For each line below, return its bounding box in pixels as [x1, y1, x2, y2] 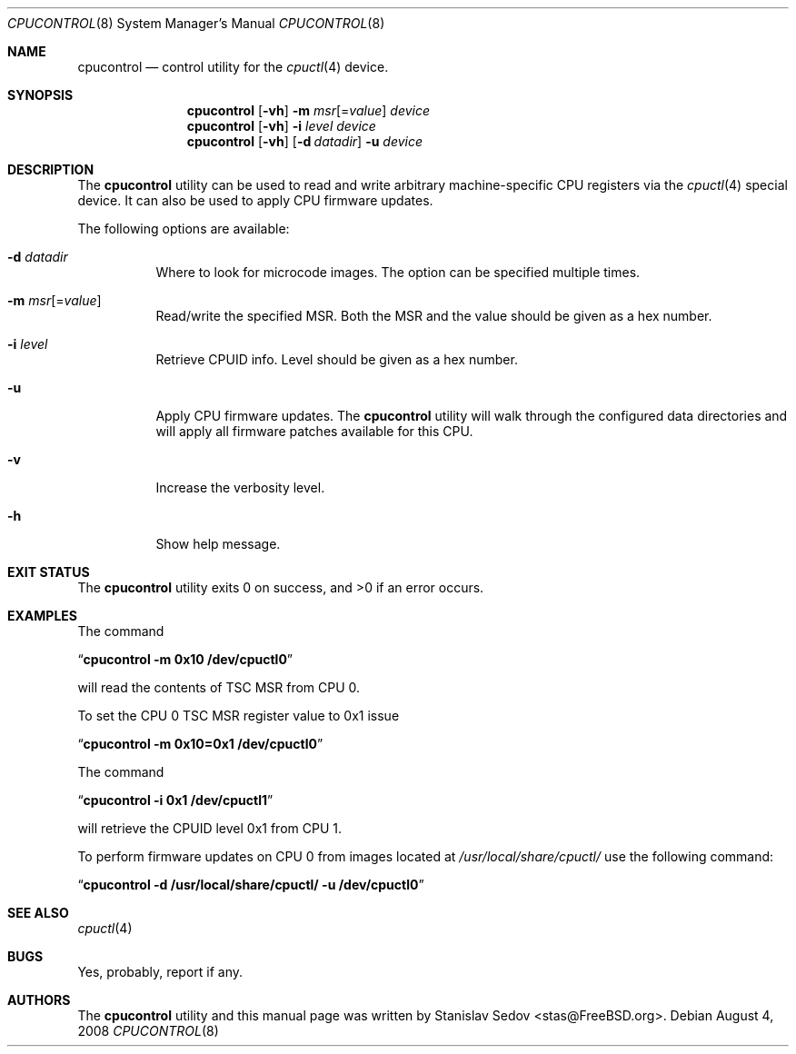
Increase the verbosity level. [155, 480, 325, 495]
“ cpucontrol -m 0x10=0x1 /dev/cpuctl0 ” [77, 736, 323, 751]
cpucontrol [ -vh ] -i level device [186, 118, 376, 134]
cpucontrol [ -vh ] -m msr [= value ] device [186, 103, 431, 118]
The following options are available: [77, 221, 290, 236]
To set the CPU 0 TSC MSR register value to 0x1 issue [77, 708, 400, 723]
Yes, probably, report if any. [77, 964, 244, 979]
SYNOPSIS [7, 87, 74, 103]
